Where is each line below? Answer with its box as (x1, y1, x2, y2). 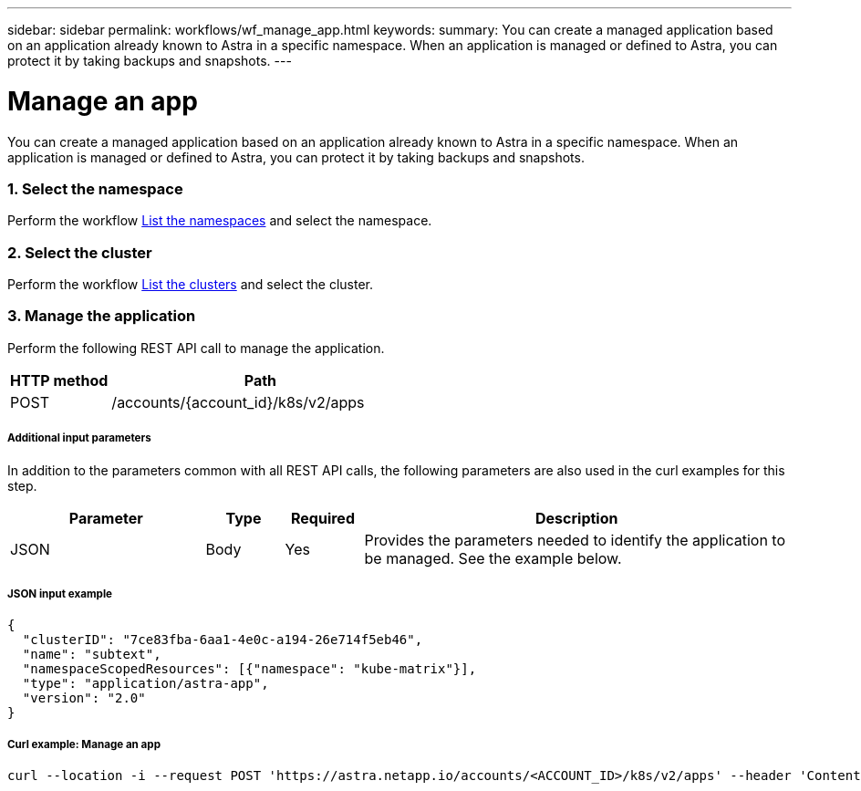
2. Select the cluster (7, 243, 152, 262)
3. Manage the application (7, 307, 196, 326)
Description (535, 508, 618, 527)
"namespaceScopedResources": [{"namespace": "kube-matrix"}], (22, 661, 477, 677)
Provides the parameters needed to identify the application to (364, 530, 786, 549)
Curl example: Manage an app (7, 737, 161, 751)
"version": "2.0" (22, 691, 146, 706)
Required (291, 508, 355, 527)
